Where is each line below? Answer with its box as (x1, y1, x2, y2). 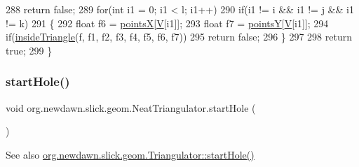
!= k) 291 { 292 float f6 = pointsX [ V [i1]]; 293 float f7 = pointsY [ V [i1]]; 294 (6, 15, 329, 30)
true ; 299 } (6, 43, 53, 57)
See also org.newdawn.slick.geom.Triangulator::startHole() (6, 147, 255, 161)
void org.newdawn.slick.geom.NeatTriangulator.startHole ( (6, 100, 256, 115)
